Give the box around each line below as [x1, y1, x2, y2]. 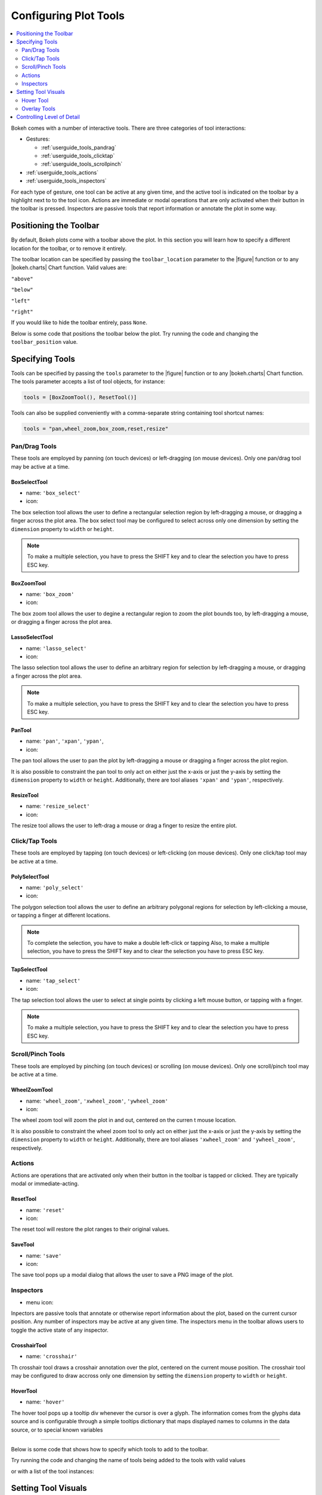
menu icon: [26, 1298, 54, 1306]
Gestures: [26, 135, 50, 143]
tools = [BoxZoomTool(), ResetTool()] [23, 394, 137, 401]
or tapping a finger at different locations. [11, 912, 110, 919]
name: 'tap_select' [26, 977, 80, 984]
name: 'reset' [26, 1206, 65, 1213]
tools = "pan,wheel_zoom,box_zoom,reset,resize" [23, 425, 169, 432]
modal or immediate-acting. [11, 1180, 79, 1187]
